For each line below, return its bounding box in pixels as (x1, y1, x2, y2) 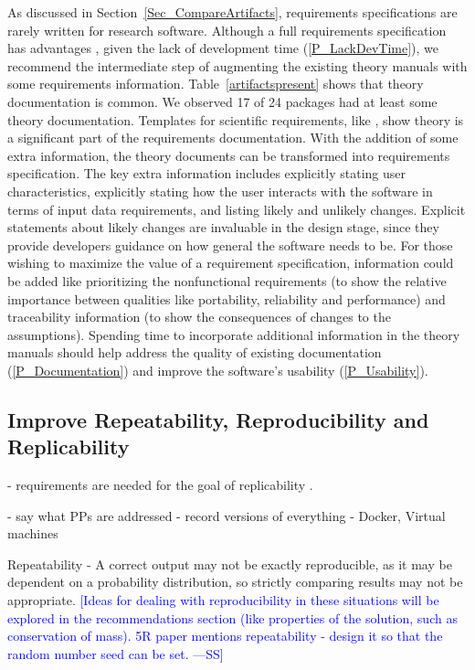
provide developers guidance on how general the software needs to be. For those (7, 235, 453, 254)
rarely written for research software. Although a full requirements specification (7, 20, 447, 39)
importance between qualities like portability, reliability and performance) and (7, 289, 446, 308)
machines (7, 524, 58, 543)
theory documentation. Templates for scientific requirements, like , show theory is (7, 110, 464, 129)
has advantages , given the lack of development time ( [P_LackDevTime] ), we (7, 38, 439, 58)
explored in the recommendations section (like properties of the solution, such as (7, 608, 458, 627)
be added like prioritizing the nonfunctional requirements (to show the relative (7, 271, 447, 290)
